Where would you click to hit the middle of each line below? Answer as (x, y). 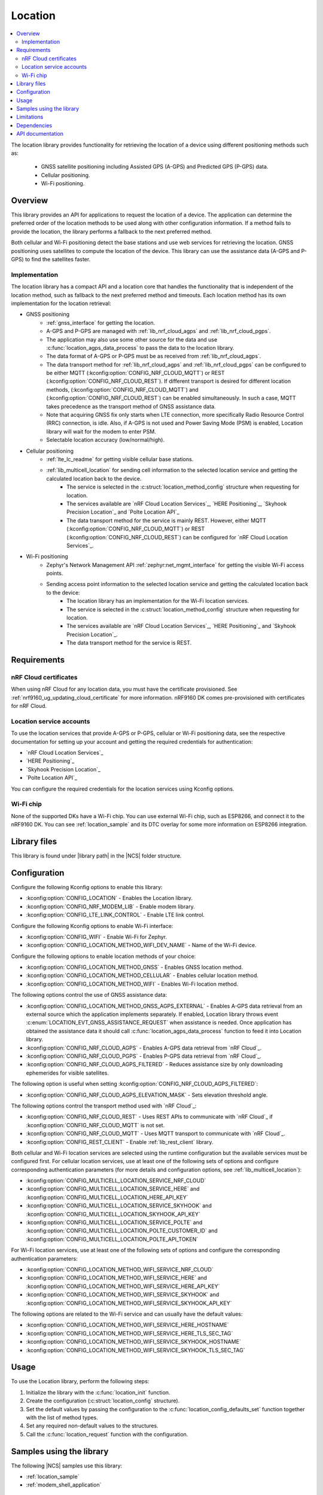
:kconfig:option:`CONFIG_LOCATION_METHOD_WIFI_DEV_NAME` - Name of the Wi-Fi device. (141, 945)
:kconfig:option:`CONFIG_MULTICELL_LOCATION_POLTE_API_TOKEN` (112, 1239)
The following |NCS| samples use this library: (67, 1466)
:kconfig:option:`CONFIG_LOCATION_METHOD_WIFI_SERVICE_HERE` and (117, 1278)
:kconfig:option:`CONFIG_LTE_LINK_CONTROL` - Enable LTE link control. (115, 915)
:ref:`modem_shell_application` (64, 1485)
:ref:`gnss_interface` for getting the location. (101, 322)
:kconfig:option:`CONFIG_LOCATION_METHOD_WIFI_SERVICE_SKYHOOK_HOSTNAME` (134, 1342)
